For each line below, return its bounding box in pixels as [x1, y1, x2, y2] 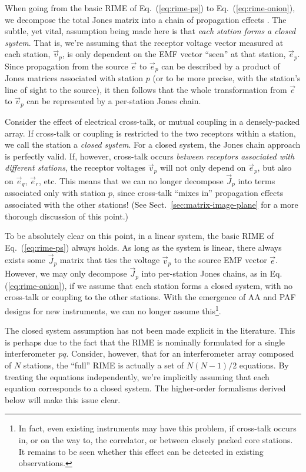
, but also [257, 161, 292, 174]
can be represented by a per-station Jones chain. [26, 95, 201, 107]
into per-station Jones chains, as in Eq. [141, 267, 282, 280]
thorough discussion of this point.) [5, 210, 128, 222]
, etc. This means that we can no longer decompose [38, 174, 224, 187]
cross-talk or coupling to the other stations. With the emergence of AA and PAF [5, 291, 296, 303]
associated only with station [5, 187, 106, 199]
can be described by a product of [161, 59, 280, 72]
